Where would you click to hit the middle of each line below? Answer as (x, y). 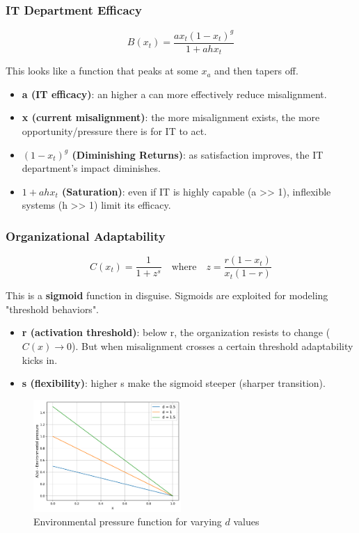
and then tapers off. (256, 71)
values (246, 522)
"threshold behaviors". (53, 309)
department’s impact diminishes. (91, 168)
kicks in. (40, 359)
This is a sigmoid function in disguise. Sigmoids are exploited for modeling (167, 295)
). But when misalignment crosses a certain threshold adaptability (213, 346)
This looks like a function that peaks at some (102, 71)
